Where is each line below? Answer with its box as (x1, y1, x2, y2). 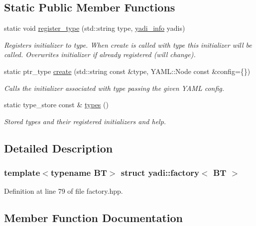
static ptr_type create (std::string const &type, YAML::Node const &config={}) (4, 66, 251, 76)
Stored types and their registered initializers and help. (4, 116, 166, 126)
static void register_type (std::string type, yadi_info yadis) (4, 23, 185, 33)
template (4, 166, 40, 179)
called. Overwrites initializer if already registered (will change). (4, 49, 196, 60)
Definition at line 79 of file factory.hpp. (4, 186, 123, 196)
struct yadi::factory (121, 166, 199, 179)
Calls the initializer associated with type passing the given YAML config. (4, 82, 225, 93)
